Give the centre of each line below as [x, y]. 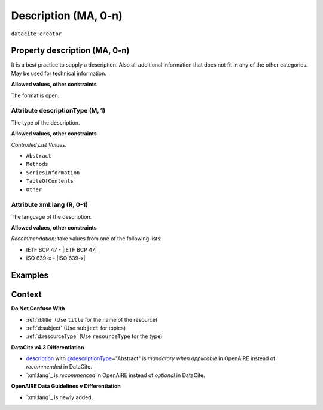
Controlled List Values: [39, 144]
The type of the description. [45, 122]
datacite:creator [36, 34]
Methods [37, 164]
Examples [30, 275]
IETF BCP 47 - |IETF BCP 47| [61, 249]
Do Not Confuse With [38, 309]
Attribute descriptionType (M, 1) [58, 111]
